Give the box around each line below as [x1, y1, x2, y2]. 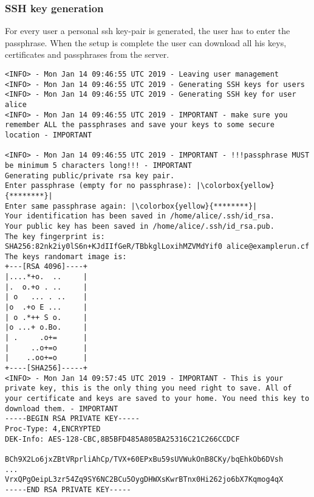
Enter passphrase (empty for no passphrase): [5, 181, 192, 190]
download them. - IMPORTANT [5, 404, 118, 413]
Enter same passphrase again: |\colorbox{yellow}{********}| [5, 201, 258, 210]
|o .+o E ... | [5, 303, 88, 312]
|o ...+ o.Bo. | [5, 323, 88, 332]
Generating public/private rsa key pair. [5, 171, 175, 180]
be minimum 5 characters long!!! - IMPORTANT [5, 161, 192, 170]
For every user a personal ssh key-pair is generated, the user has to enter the [5, 24, 290, 37]
